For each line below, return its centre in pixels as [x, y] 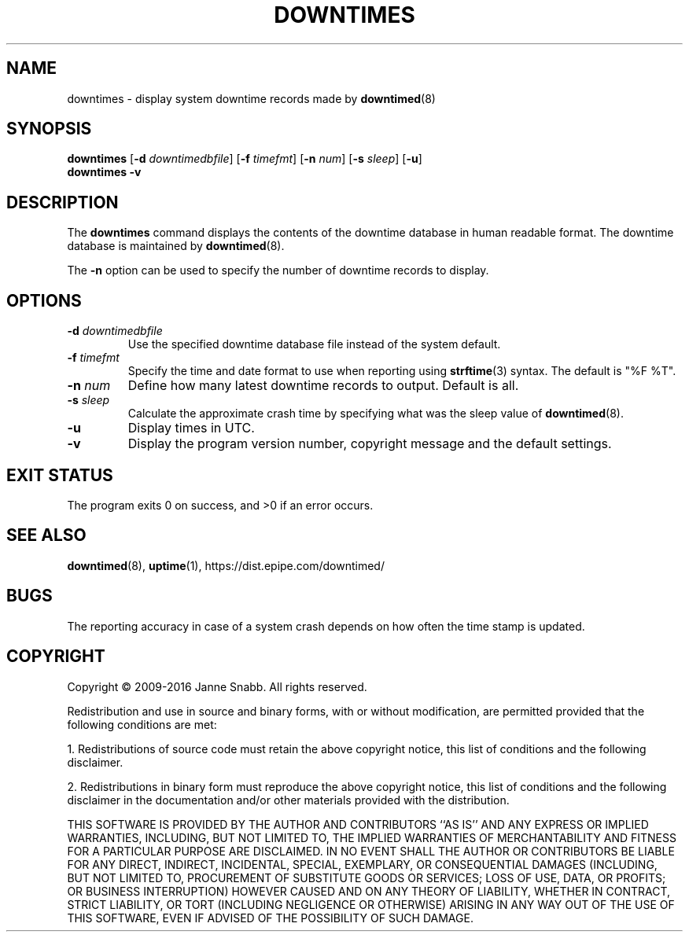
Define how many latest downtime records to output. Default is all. [323, 386]
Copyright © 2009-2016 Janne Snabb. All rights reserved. [217, 686]
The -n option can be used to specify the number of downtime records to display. [278, 270]
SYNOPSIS [49, 129]
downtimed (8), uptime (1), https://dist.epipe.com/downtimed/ [226, 565]
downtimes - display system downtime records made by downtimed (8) [251, 98]
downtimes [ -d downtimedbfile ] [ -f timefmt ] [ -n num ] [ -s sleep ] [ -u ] [245, 159]
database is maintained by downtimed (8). [176, 246]
